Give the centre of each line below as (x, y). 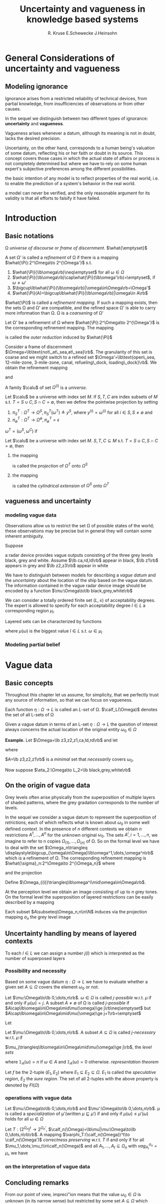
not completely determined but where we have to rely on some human (76, 164)
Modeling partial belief (33, 645)
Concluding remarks (37, 1183)
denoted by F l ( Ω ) (22, 1085)
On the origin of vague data (48, 785)
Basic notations (29, 236)
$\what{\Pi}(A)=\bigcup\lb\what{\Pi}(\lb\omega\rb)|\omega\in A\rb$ (80, 293)
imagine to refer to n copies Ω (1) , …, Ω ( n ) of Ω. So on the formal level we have (82, 842)
